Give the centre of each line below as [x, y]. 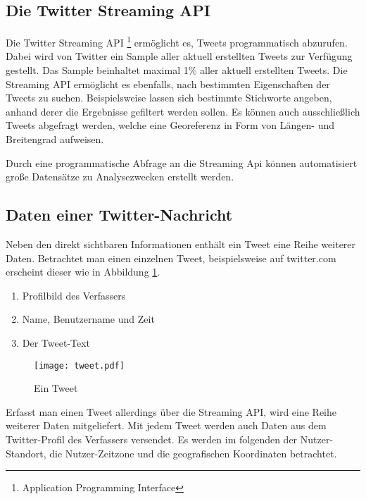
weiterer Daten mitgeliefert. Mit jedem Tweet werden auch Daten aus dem [166, 425]
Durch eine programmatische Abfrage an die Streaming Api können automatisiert [182, 162]
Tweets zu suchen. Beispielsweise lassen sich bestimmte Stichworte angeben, [169, 98]
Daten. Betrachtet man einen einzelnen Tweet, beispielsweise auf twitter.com [171, 258]
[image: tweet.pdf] [79, 365]
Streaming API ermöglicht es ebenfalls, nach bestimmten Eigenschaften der [168, 84]
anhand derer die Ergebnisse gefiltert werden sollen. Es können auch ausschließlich [183, 111]
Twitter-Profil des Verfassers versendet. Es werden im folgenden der [152, 439]
